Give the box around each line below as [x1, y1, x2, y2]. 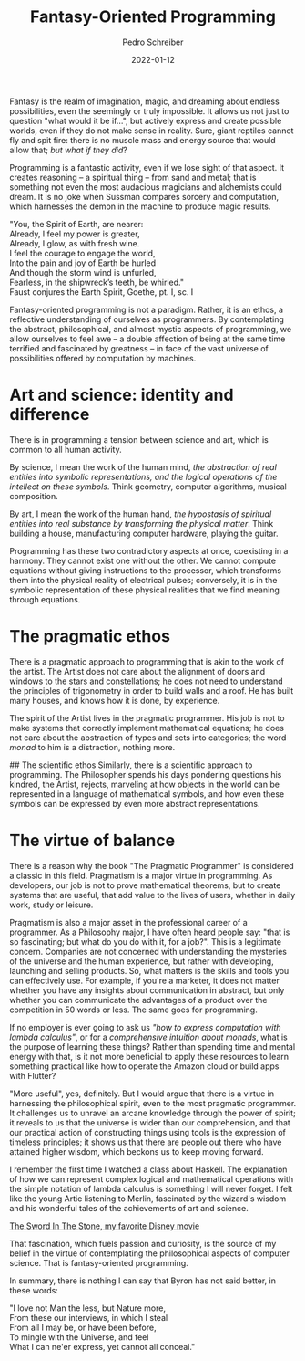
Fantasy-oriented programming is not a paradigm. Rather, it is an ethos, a [9, 304, 284, 315]
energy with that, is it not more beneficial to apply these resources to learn [9, 1051, 290, 1062]
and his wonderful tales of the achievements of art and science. [9, 1202, 249, 1213]
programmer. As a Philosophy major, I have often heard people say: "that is [9, 927, 290, 937]
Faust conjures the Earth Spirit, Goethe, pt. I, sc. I [9, 286, 194, 298]
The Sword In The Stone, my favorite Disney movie [9, 1220, 200, 1231]
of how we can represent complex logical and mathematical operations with [9, 1173, 294, 1184]
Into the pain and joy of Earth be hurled [9, 257, 157, 268]
